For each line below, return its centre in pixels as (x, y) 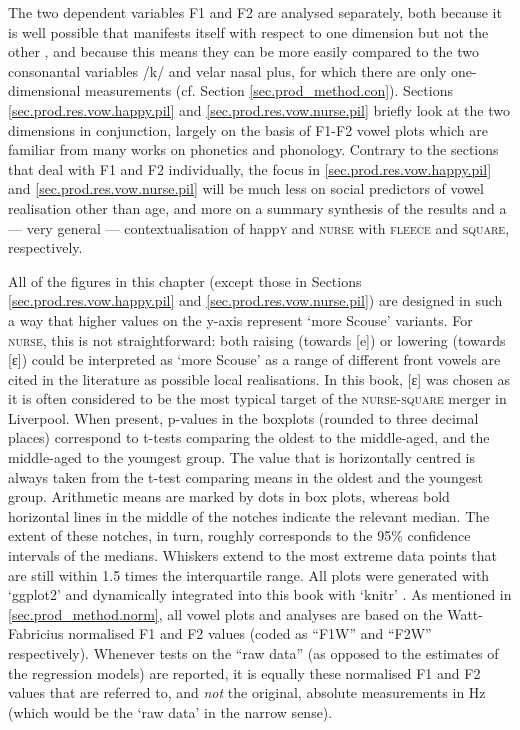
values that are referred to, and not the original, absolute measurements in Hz (247, 692)
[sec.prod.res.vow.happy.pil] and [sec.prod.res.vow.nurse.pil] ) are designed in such (255, 300)
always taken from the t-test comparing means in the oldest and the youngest (245, 476)
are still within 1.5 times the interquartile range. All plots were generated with (249, 574)
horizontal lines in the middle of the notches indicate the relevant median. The (249, 515)
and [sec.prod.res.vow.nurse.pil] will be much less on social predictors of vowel (246, 188)
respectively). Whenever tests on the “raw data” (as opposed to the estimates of (253, 653)
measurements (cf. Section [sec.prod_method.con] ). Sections (269, 90)
